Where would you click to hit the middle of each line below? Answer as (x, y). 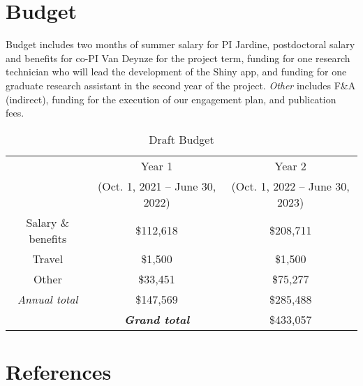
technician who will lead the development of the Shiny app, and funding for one (176, 72)
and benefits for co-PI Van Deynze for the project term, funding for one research (178, 58)
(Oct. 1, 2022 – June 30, (290, 186)
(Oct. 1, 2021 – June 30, (157, 186)
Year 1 (157, 165)
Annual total (47, 299)
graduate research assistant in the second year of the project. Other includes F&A (181, 85)
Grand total (157, 319)
